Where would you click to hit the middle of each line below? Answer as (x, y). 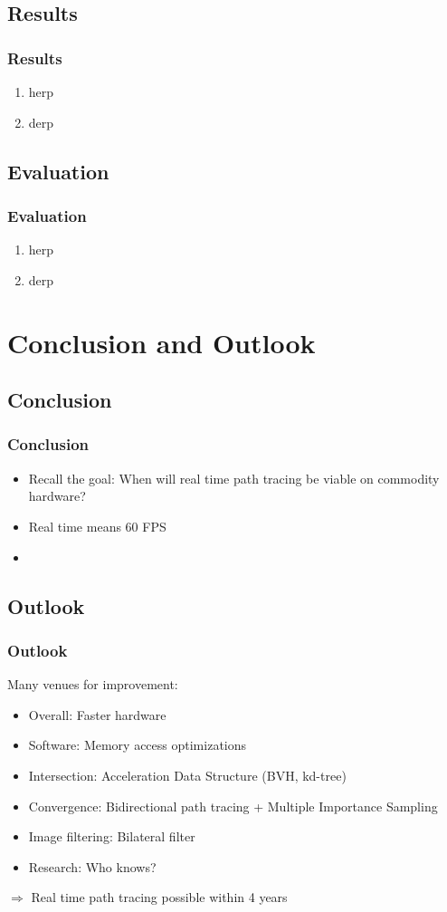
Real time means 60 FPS (97, 526)
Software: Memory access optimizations (138, 745)
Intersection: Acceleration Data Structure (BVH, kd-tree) (187, 775)
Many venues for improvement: (93, 684)
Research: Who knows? (92, 866)
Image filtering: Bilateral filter (112, 836)
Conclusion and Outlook (162, 342)
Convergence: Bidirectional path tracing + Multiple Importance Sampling (233, 806)
